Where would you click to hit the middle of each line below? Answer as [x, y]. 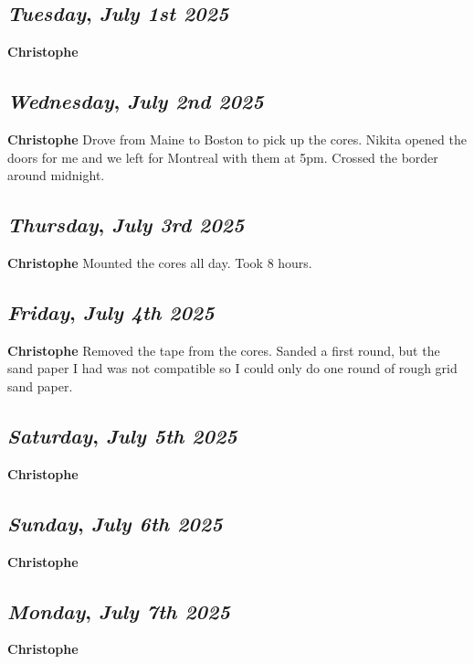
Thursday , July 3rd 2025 [126, 225]
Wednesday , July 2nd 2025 [136, 101]
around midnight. [56, 175]
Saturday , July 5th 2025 [122, 435]
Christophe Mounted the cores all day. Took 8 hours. [160, 262]
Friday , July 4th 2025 [111, 311]
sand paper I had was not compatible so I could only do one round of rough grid [232, 368]
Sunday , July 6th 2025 [115, 523]
